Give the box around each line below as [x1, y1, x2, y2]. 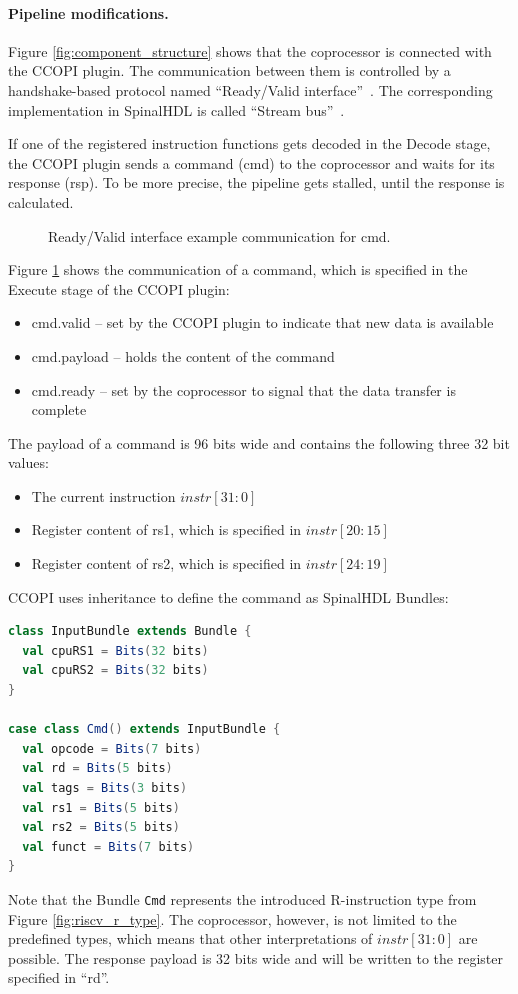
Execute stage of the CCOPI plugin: [8, 278, 230, 299]
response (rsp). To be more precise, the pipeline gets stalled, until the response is [8, 172, 505, 193]
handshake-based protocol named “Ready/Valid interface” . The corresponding [8, 79, 493, 100]
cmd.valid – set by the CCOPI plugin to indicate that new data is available [31, 312, 494, 333]
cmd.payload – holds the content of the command [31, 345, 335, 366]
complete [31, 399, 87, 420]
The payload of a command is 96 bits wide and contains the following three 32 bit [8, 432, 510, 453]
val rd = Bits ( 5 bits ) [22, 761, 173, 776]
